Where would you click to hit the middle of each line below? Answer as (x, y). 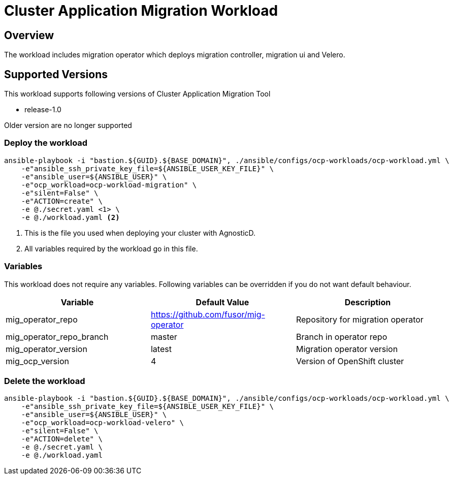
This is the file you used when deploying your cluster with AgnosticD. (140, 233)
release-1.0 (43, 110)
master (164, 337)
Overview (29, 35)
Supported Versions (56, 74)
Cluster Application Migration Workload (141, 11)
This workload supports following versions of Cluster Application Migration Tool (137, 94)
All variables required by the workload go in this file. (111, 248)
